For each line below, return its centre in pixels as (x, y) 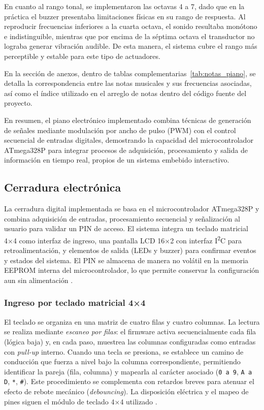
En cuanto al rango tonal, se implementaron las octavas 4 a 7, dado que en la (124, 6)
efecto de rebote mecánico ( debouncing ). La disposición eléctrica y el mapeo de (126, 391)
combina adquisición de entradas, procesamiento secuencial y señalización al (122, 218)
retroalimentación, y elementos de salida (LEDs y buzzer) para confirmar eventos (130, 250)
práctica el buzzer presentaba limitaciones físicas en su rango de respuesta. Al (125, 16)
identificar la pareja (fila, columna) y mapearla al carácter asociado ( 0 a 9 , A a (128, 371)
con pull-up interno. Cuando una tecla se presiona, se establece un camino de (124, 351)
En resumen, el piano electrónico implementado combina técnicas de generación (128, 120)
